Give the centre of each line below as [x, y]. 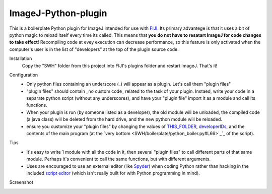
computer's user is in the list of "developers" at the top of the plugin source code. [94, 49]
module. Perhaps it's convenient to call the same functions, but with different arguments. [119, 159]
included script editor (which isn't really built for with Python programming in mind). [113, 173]
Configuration [24, 75]
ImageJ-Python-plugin [58, 13]
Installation [21, 58]
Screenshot [21, 182]
